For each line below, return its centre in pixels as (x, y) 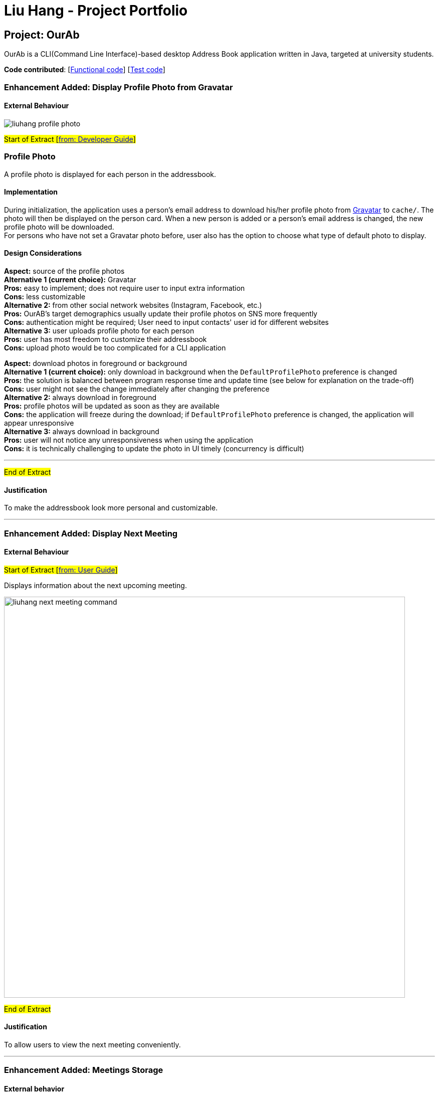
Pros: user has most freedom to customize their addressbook (105, 339)
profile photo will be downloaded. (59, 227)
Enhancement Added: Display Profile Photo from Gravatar (119, 87)
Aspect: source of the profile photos (64, 271)
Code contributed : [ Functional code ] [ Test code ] (85, 70)
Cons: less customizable (45, 296)
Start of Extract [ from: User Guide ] (61, 570)
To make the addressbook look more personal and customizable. (111, 508)
